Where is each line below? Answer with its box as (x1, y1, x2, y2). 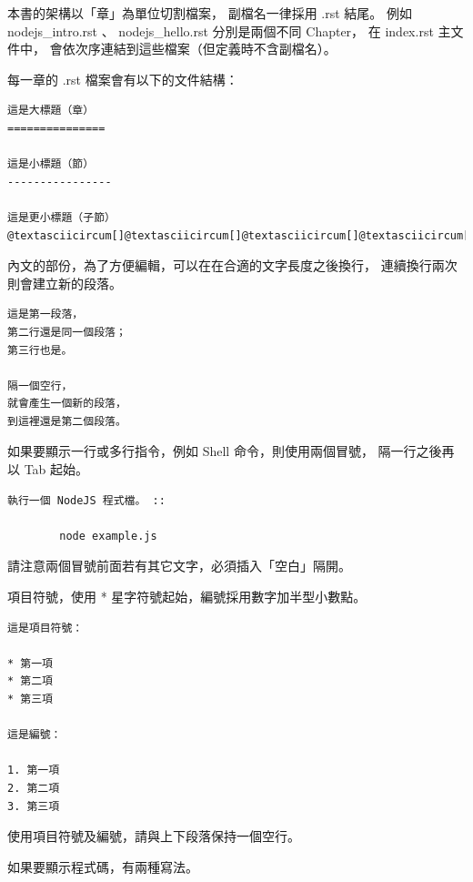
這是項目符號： (7, 621, 84, 634)
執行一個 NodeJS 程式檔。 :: (7, 493, 166, 507)
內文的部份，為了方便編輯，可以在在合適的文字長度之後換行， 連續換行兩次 (7, 256, 458, 275)
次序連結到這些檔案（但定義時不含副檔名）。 (75, 39, 337, 58)
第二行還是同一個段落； (7, 325, 126, 339)
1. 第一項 (7, 764, 60, 777)
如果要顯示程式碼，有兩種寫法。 (7, 857, 198, 876)
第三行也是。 (7, 343, 73, 357)
